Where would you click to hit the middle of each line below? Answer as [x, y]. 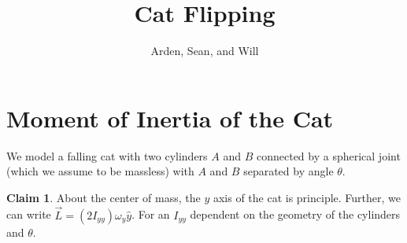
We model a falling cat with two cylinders [107, 155]
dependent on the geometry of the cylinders [295, 214]
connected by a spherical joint [328, 155]
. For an [151, 214]
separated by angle [289, 171]
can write [29, 214]
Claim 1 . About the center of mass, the [104, 197]
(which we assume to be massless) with [100, 171]
